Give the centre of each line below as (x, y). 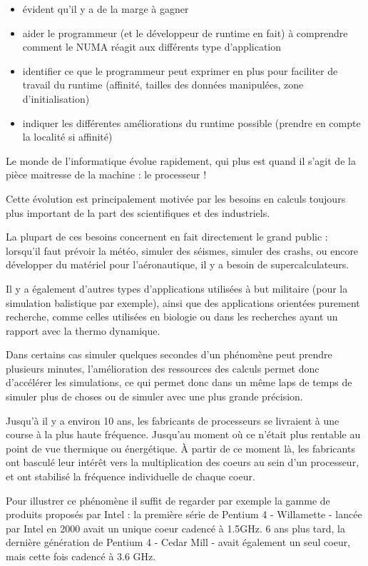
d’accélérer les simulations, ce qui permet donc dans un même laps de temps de (179, 382)
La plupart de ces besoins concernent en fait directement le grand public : (167, 237)
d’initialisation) (56, 98)
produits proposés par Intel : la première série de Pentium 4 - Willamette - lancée (184, 514)
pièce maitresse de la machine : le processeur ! (106, 175)
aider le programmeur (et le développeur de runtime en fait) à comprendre (185, 32)
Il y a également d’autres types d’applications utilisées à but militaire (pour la (177, 288)
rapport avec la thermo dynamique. (83, 330)
